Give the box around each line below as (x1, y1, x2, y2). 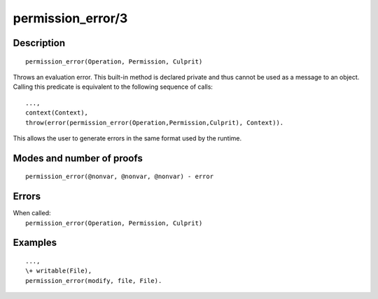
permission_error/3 (13, 10, 128, 26)
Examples (13, 237, 57, 249)
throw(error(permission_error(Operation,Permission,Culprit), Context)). (25, 119, 284, 126)
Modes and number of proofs (13, 152, 143, 164)
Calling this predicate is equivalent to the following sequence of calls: (13, 82, 213, 91)
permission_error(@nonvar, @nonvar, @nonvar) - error (25, 173, 213, 181)
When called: (13, 209, 51, 217)
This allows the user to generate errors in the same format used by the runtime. (13, 133, 242, 143)
